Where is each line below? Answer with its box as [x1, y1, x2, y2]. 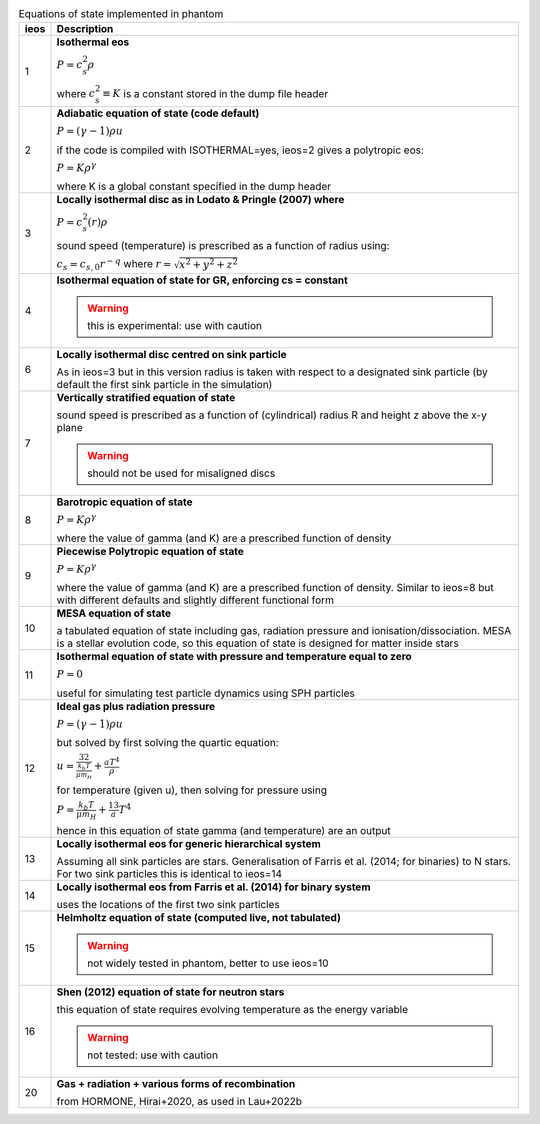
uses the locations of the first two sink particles [56, 897, 280, 911]
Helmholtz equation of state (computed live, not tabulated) [56, 910, 342, 924]
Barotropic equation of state [56, 495, 194, 509]
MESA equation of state [56, 606, 172, 620]
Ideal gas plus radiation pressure [56, 699, 216, 713]
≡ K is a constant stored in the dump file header [101, 86, 329, 100]
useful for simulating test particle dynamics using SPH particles [56, 686, 355, 700]
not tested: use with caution [86, 1048, 219, 1062]
